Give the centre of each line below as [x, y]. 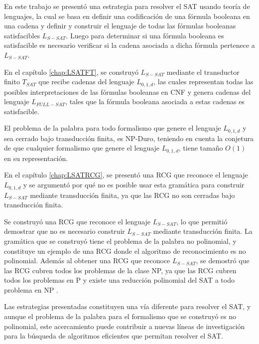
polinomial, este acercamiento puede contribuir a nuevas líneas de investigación [125, 326]
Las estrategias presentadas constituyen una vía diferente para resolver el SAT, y [128, 306]
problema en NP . [31, 289]
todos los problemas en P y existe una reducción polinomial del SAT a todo [119, 280]
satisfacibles [22, 35]
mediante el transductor [203, 72]
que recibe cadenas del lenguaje [86, 82]
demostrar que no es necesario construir [65, 231]
